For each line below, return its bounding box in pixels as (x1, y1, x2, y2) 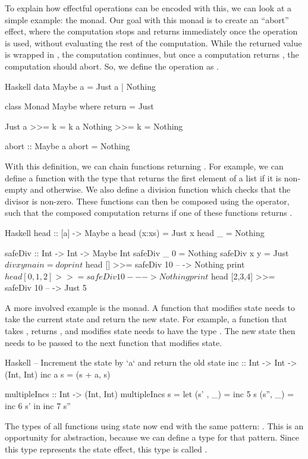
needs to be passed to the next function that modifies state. (5, 336, 222, 348)
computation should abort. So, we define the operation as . (5, 59, 219, 72)
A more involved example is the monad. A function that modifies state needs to (5, 301, 295, 313)
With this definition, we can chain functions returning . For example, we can (5, 159, 284, 172)
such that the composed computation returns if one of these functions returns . (5, 206, 293, 219)
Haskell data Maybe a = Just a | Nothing (5, 80, 156, 92)
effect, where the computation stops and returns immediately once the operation (5, 25, 298, 37)
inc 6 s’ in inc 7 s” (5, 400, 71, 412)
